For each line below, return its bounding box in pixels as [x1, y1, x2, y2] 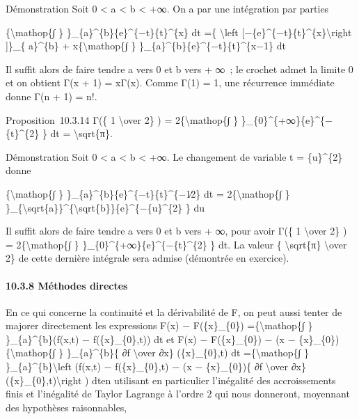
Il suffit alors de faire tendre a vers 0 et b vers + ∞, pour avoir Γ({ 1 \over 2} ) [6, 223, 347, 238]
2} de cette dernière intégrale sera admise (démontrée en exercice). [6, 251, 289, 265]
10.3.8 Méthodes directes [6, 278, 128, 292]
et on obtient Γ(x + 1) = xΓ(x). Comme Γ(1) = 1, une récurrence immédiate [6, 75, 335, 90]
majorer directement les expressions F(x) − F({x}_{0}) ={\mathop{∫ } [6, 318, 313, 333]
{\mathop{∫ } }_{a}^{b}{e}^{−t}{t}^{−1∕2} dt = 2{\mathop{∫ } [6, 186, 290, 200]
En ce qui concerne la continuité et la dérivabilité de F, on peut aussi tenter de [6, 304, 342, 319]
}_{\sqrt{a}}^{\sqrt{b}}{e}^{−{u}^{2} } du [6, 200, 205, 214]
